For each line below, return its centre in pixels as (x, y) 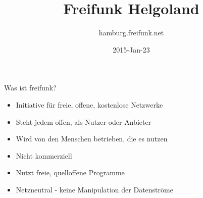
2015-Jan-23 (131, 49)
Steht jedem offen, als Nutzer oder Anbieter (84, 121)
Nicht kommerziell (44, 155)
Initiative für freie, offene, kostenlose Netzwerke (89, 104)
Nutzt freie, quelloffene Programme (70, 172)
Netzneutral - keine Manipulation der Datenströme (94, 189)
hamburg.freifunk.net (131, 33)
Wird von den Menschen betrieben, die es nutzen (92, 139)
